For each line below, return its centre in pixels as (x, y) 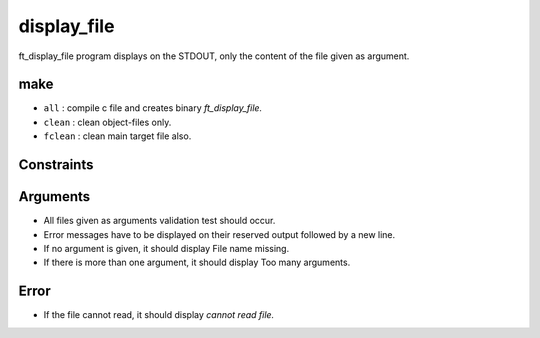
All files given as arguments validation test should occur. (159, 221)
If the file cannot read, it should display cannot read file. (159, 315)
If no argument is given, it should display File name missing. (166, 248)
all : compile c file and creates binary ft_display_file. (153, 108)
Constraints (56, 165)
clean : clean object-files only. (107, 122)
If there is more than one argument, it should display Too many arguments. (197, 262)
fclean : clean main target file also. (117, 136)
